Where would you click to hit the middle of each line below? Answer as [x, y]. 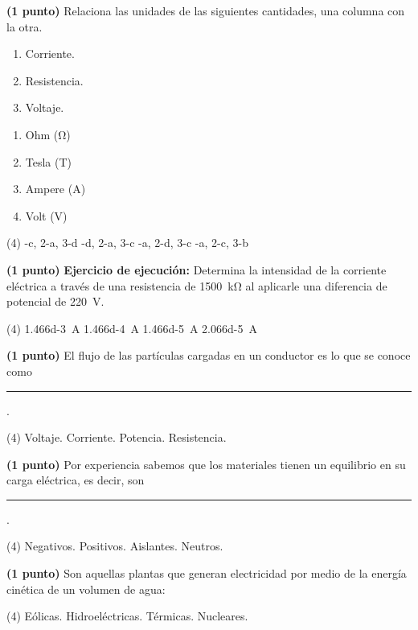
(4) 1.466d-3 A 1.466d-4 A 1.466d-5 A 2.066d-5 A [132, 328]
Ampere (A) [55, 189]
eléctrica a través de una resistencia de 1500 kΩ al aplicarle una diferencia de [197, 285]
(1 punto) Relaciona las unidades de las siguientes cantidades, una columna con [206, 10]
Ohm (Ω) [48, 134]
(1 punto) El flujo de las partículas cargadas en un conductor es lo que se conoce [209, 355]
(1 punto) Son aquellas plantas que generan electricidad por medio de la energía [207, 573]
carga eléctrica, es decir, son [76, 480]
